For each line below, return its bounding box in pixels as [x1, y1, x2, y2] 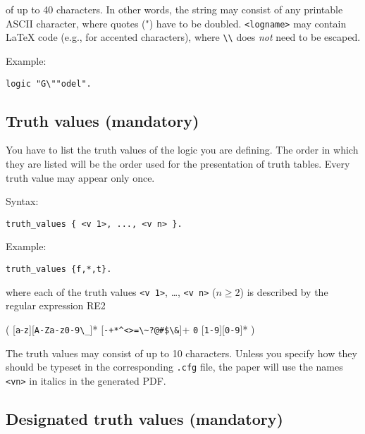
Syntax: [6, 194, 39, 209]
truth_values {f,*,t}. [6, 263, 112, 274]
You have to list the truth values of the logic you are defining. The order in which [6, 142, 359, 157]
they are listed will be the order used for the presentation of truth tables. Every [6, 156, 350, 170]
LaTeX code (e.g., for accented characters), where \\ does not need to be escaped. [6, 30, 361, 44]
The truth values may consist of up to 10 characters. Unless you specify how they [6, 345, 357, 360]
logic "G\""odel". [6, 78, 92, 89]
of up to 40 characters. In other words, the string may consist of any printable [6, 2, 343, 16]
